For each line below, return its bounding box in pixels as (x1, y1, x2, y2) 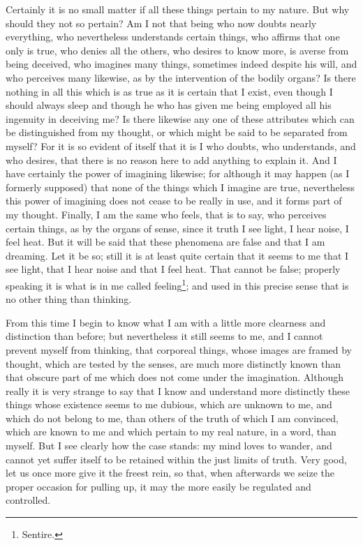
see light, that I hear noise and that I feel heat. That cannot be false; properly (6, 262, 341, 276)
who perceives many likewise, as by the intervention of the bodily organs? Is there (6, 70, 356, 84)
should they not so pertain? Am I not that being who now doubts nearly (6, 15, 317, 30)
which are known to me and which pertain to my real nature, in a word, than (6, 424, 336, 439)
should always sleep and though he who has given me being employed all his (6, 98, 332, 112)
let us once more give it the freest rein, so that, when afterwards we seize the (6, 465, 335, 480)
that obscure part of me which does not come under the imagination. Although (6, 370, 344, 385)
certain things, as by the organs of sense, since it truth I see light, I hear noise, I (6, 221, 349, 235)
